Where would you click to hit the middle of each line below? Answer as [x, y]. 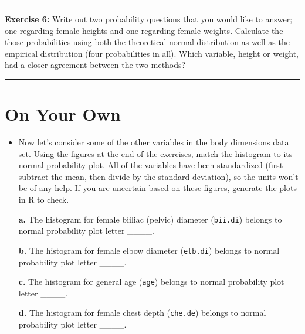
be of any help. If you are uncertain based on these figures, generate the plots [157, 188]
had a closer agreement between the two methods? [95, 65]
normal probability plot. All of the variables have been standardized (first [151, 165]
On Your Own [63, 114]
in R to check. [44, 200]
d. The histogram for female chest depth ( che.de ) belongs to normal [142, 313]
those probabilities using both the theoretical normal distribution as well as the [147, 42]
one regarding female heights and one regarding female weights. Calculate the [144, 30]
